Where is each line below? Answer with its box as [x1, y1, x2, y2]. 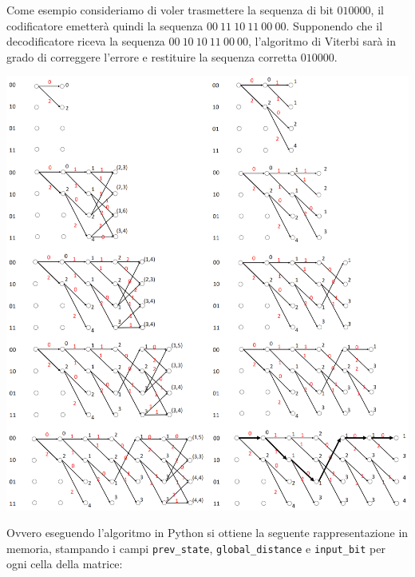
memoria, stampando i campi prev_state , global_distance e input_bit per [6, 539, 385, 556]
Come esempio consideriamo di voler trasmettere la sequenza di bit [6, 2, 334, 18]
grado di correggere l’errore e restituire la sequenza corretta [6, 48, 298, 65]
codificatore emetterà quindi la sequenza [6, 17, 204, 34]
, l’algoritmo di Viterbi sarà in [248, 33, 396, 50]
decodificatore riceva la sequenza [6, 33, 165, 50]
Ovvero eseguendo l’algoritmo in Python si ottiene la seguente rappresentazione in [6, 524, 409, 541]
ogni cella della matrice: [6, 555, 123, 572]
